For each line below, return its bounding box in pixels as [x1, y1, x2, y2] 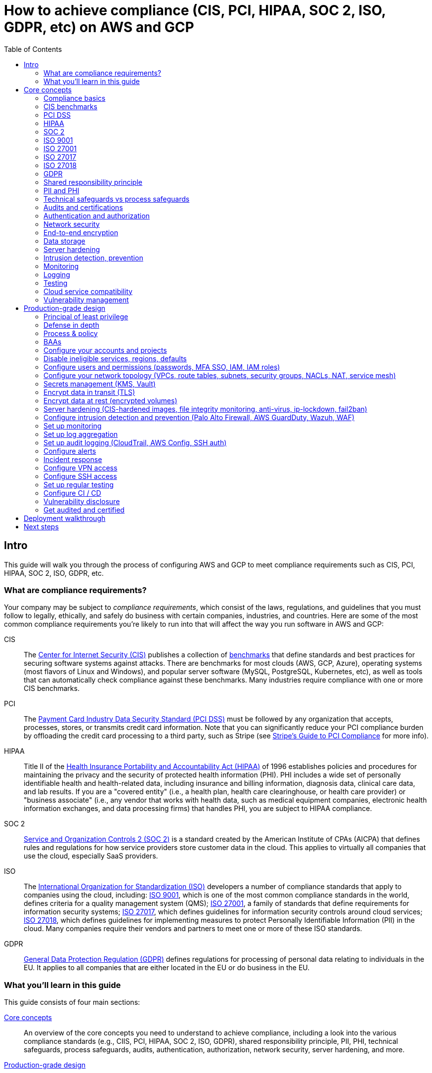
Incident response [43, 455, 102, 464]
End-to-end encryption [43, 228, 118, 237]
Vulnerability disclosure [43, 497, 120, 506]
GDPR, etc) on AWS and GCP [4, 19, 194, 36]
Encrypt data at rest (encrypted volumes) [43, 396, 177, 405]
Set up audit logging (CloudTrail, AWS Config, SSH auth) [43, 438, 227, 447]
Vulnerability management [43, 295, 129, 304]
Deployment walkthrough [24, 514, 106, 522]
